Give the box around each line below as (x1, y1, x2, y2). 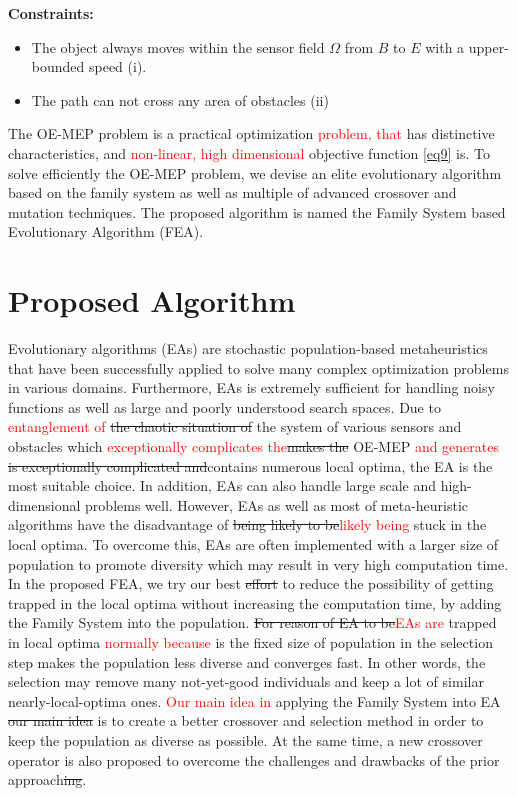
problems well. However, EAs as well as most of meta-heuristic (85, 494, 469, 515)
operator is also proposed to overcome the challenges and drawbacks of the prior (8, 749, 500, 770)
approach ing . (8, 769, 87, 790)
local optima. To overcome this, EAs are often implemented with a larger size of (8, 534, 499, 554)
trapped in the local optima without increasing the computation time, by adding (8, 592, 502, 613)
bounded (31, 56, 85, 77)
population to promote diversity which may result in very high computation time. (8, 553, 509, 574)
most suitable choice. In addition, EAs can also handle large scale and (8, 475, 436, 496)
